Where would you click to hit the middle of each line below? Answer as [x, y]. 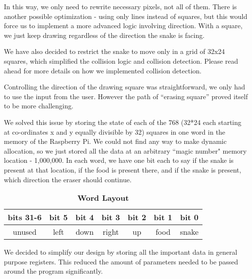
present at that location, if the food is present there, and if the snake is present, [123, 169]
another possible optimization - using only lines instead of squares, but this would [126, 16]
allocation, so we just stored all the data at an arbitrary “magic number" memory [125, 150]
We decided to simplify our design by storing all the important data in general [121, 252]
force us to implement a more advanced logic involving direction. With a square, [123, 26]
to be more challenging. [39, 106]
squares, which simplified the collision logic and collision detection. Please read [121, 61]
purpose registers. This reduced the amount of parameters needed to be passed [121, 261]
